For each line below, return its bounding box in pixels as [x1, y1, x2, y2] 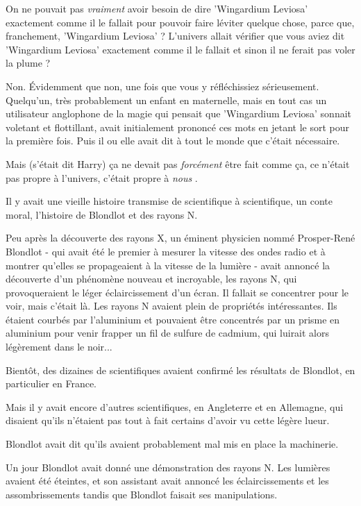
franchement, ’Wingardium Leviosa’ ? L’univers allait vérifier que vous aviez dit [6, 28, 345, 43]
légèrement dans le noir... [6, 339, 112, 354]
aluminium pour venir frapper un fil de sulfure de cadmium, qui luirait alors [6, 326, 330, 340]
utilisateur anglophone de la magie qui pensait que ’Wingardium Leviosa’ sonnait [6, 106, 352, 121]
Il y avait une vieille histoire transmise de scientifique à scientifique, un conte [6, 194, 333, 208]
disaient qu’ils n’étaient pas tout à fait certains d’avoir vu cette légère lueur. [6, 413, 330, 428]
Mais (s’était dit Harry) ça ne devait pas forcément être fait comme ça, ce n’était [6, 156, 350, 171]
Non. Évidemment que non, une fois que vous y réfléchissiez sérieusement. [6, 78, 319, 93]
